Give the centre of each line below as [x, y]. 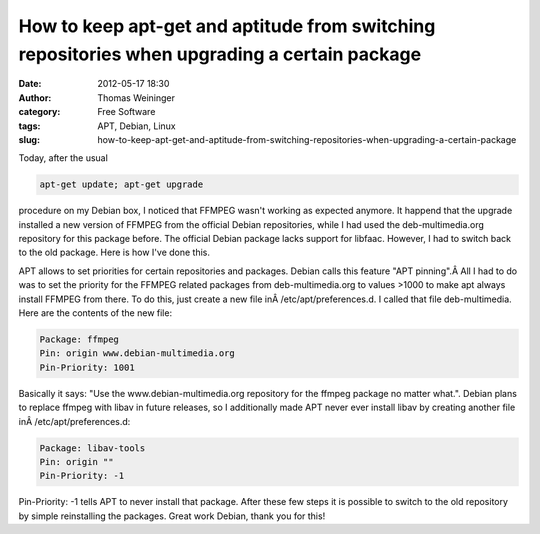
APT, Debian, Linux [136, 126]
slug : [29, 139]
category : [39, 112]
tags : [29, 126]
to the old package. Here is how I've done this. [114, 252]
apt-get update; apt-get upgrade [121, 184]
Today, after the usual [63, 158]
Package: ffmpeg [79, 339]
